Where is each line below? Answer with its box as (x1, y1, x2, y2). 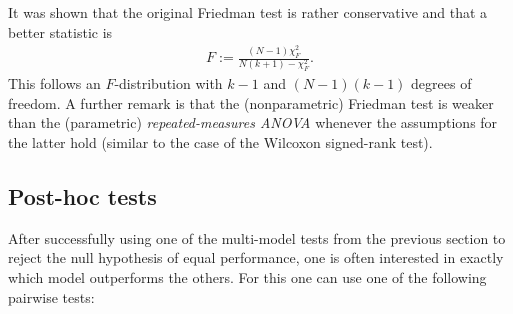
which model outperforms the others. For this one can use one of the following (8, 267, 487, 287)
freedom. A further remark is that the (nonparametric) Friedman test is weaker (8, 92, 494, 113)
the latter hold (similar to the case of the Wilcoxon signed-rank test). (8, 132, 433, 153)
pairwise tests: (8, 286, 95, 307)
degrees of (411, 73, 472, 94)
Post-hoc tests (8, 181, 157, 211)
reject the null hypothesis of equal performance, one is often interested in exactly (8, 247, 504, 268)
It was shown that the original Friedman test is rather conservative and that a (8, 2, 488, 22)
